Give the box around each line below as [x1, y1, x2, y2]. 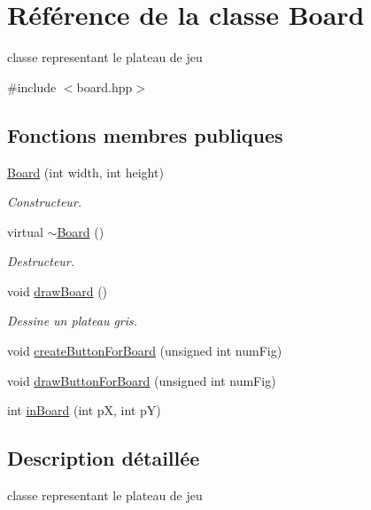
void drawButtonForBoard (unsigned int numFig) [7, 371, 276, 389]
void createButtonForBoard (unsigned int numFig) [7, 341, 282, 360]
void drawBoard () [7, 281, 108, 300]
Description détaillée [7, 444, 200, 472]
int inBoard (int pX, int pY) [7, 401, 161, 420]
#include [7, 77, 57, 96]
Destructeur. [7, 252, 75, 271]
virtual [7, 222, 43, 240]
